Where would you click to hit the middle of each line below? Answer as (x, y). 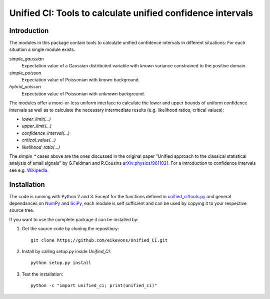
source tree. (22, 210)
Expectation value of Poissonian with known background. (81, 80)
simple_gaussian (26, 59)
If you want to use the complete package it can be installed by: (74, 219)
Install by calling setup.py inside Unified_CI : (66, 251)
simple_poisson (25, 73)
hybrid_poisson (25, 87)
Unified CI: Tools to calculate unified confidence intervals (131, 13)
